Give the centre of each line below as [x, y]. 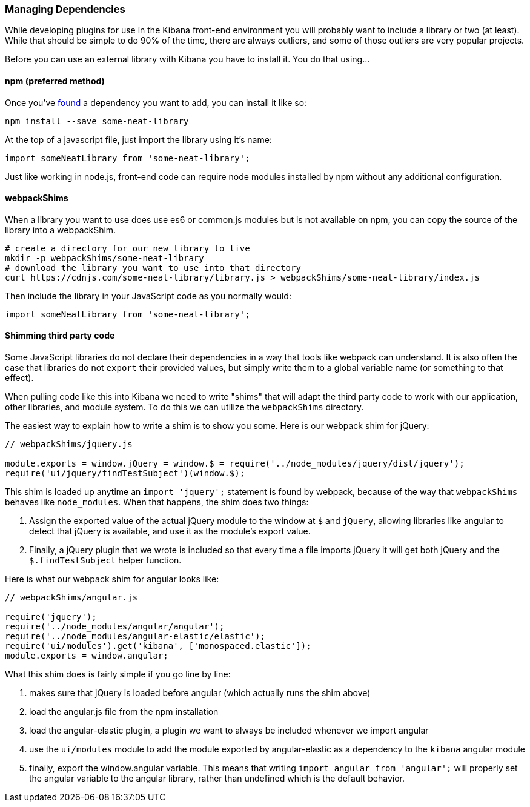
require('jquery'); [51, 617]
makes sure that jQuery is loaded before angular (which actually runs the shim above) [200, 693]
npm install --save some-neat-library [97, 121]
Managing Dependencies [65, 9]
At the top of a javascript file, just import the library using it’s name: [138, 139]
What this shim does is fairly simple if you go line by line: [118, 674]
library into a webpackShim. [61, 230]
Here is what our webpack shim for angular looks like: [112, 579]
